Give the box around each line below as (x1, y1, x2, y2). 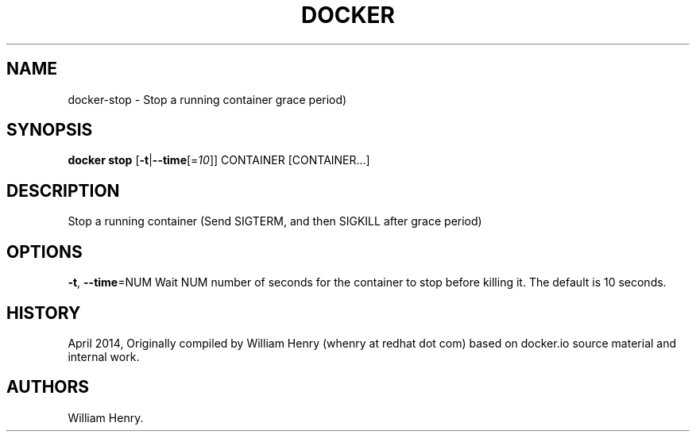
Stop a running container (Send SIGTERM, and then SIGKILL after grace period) (68, 214, 482, 229)
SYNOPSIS (6, 120, 93, 140)
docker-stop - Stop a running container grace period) (68, 92, 347, 106)
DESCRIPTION (6, 180, 120, 201)
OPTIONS (6, 241, 83, 262)
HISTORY (6, 302, 81, 323)
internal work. (68, 349, 140, 363)
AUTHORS (6, 377, 90, 398)
